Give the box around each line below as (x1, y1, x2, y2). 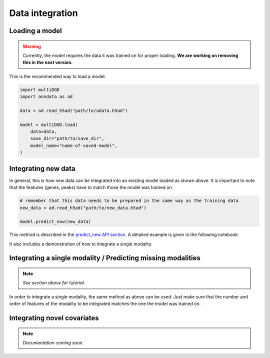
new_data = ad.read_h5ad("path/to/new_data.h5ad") (19, 205, 147, 210)
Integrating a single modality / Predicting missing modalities (9, 254, 201, 262)
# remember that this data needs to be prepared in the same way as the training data (19, 198, 239, 203)
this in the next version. (22, 59, 73, 65)
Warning (22, 43, 41, 49)
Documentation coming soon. (22, 340, 84, 346)
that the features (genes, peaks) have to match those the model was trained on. (9, 184, 173, 190)
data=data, (30, 129, 57, 134)
